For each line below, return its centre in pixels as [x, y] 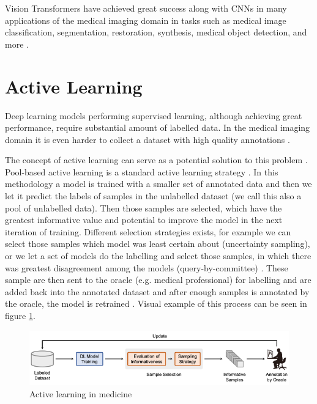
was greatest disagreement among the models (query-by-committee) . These [147, 267]
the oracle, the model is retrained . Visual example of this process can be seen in [156, 303]
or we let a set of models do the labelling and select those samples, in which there [158, 256]
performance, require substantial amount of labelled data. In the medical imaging [158, 127]
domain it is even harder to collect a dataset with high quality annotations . [147, 139]
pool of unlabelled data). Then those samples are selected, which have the [144, 208]
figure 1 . [20, 315]
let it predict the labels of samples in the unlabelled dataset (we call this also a [153, 196]
